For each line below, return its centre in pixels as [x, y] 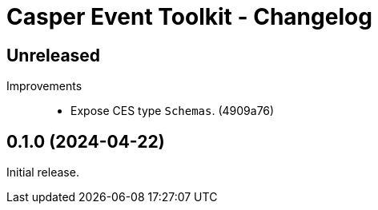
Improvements [44, 86]
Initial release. [43, 172]
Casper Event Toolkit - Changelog [189, 17]
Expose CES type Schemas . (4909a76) [173, 111]
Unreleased [54, 55]
